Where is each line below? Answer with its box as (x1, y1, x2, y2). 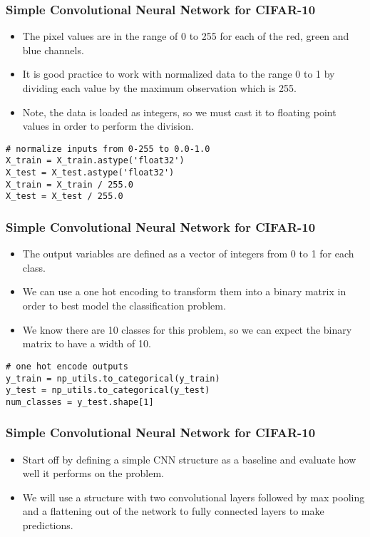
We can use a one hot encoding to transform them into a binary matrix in (22, 284, 346, 299)
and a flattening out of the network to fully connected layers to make (22, 503, 324, 518)
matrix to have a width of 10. (22, 336, 151, 351)
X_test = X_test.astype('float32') (6, 168, 175, 178)
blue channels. (22, 42, 84, 57)
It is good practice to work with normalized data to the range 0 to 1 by (22, 66, 335, 81)
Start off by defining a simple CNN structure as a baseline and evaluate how (22, 451, 356, 466)
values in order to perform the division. (22, 118, 194, 133)
